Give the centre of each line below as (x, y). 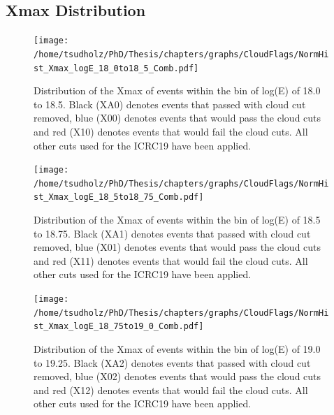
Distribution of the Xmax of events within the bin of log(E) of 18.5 (177, 220)
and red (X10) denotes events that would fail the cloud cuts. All (171, 131)
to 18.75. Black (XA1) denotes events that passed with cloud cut (172, 233)
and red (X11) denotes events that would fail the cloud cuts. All (171, 260)
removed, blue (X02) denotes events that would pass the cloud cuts (177, 376)
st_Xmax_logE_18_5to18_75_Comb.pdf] (119, 197)
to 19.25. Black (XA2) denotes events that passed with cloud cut (172, 362)
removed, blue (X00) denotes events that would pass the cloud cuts (177, 118)
